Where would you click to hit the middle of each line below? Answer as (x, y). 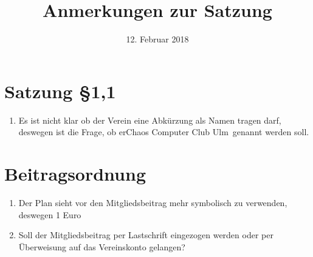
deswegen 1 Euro (50, 214)
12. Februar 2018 (157, 39)
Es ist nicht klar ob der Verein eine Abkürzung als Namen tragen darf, (150, 120)
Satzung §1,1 (60, 91)
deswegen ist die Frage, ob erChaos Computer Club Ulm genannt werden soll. (164, 132)
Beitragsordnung (75, 174)
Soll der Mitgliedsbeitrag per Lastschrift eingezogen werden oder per (146, 235)
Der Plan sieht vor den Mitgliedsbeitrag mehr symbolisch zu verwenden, (153, 202)
